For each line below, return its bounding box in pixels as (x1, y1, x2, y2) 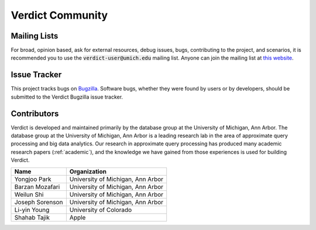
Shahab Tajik (14, 213, 50, 221)
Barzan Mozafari (14, 183, 60, 191)
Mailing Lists (11, 31, 59, 41)
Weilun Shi (14, 190, 44, 198)
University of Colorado (69, 205, 132, 214)
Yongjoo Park (14, 175, 52, 183)
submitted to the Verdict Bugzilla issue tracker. (11, 93, 123, 100)
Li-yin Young (14, 205, 50, 214)
